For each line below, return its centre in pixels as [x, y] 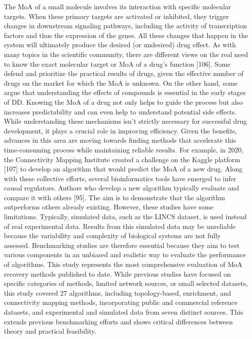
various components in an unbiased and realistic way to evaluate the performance [125, 254]
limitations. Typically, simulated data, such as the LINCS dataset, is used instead [126, 217]
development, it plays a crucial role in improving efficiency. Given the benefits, [121, 130]
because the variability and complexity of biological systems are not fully [112, 235]
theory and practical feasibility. [50, 331]
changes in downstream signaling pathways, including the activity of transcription [126, 26]
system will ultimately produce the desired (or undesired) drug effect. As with [120, 45]
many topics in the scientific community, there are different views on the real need [126, 54]
